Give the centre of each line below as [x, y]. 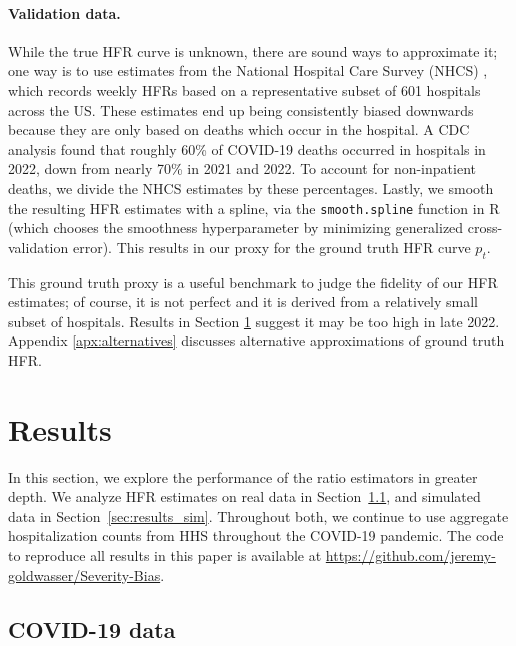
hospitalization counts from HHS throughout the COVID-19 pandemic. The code [256, 535]
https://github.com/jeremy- [410, 555]
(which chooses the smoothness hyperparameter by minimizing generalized [236, 227]
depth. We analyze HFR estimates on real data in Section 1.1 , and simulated [244, 496]
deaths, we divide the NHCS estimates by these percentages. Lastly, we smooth [251, 187]
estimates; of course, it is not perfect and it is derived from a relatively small [243, 301]
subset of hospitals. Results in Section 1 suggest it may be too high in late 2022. [254, 320]
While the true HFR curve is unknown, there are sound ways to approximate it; [253, 50]
